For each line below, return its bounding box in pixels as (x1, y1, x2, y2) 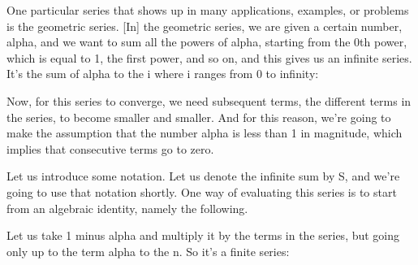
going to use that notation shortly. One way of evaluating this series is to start (6, 183, 397, 200)
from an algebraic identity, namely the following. (6, 199, 248, 216)
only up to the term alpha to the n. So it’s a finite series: (6, 242, 290, 259)
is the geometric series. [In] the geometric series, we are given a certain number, (6, 17, 403, 34)
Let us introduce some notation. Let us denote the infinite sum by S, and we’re (6, 167, 400, 185)
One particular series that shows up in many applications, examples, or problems (6, 2, 409, 18)
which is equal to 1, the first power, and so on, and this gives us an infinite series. (6, 49, 412, 66)
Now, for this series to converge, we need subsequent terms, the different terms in (6, 92, 412, 109)
